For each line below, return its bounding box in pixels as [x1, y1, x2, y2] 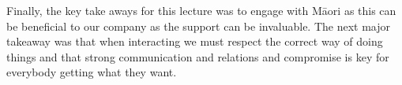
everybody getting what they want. [6, 64, 177, 80]
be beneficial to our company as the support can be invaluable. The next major [6, 17, 391, 34]
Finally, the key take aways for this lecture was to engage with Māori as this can [6, 2, 396, 18]
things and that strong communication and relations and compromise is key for [6, 48, 389, 65]
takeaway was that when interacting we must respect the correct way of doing [6, 33, 383, 50]
